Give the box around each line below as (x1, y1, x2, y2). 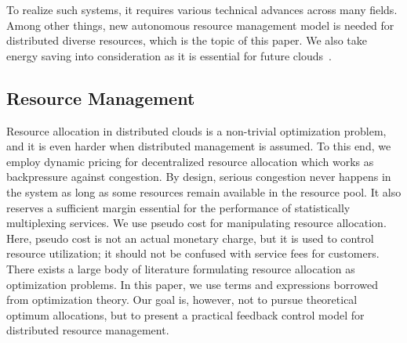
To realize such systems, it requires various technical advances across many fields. (6, 2, 398, 17)
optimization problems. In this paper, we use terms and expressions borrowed (6, 276, 379, 292)
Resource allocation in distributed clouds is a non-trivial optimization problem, (6, 122, 387, 139)
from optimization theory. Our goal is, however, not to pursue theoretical (6, 291, 358, 308)
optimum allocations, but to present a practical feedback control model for (6, 306, 365, 323)
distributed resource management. (6, 322, 169, 338)
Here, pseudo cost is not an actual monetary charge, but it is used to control (6, 229, 374, 246)
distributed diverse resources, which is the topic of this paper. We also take (6, 32, 367, 49)
